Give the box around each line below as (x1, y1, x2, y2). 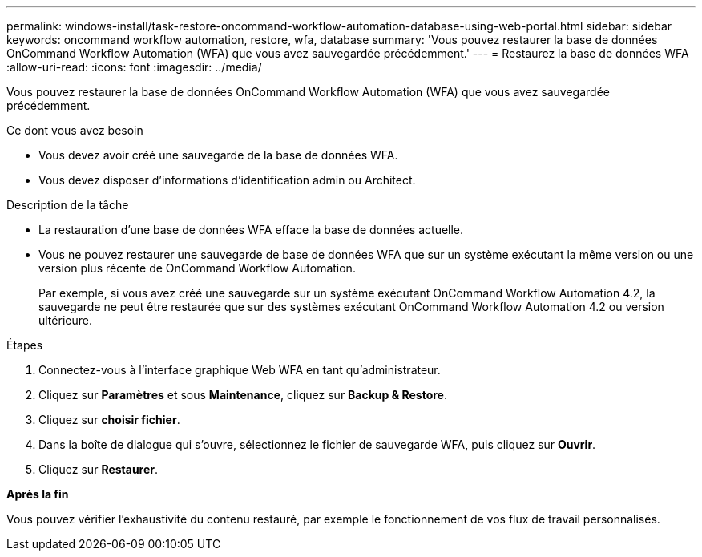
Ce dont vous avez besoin (6, 123, 143, 137)
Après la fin (6, 487, 69, 501)
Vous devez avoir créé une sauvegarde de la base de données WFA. (38, 148, 398, 162)
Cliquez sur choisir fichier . (38, 413, 180, 426)
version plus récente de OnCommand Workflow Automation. (38, 261, 356, 275)
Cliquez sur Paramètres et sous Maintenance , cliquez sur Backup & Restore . (38, 388, 447, 402)
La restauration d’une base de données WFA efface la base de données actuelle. (38, 223, 464, 236)
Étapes (6, 338, 43, 352)
